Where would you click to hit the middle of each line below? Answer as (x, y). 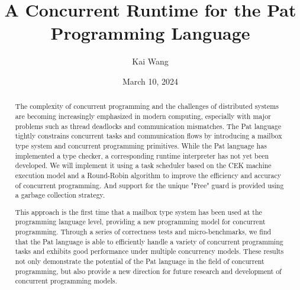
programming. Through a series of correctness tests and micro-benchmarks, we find (143, 232)
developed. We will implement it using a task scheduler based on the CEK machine (143, 165)
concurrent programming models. (66, 281)
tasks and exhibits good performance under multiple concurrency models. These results (149, 251)
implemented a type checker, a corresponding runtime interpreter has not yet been (142, 155)
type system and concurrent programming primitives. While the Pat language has (141, 145)
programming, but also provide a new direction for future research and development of (148, 271)
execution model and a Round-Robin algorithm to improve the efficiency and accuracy (148, 175)
